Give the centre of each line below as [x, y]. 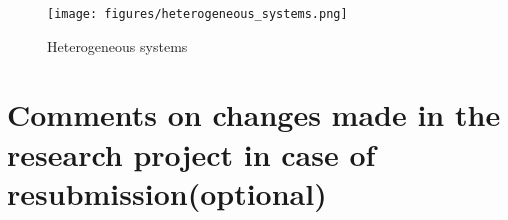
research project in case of [191, 153]
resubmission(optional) [167, 192]
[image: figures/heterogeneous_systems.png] [197, 14]
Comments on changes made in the [254, 114]
